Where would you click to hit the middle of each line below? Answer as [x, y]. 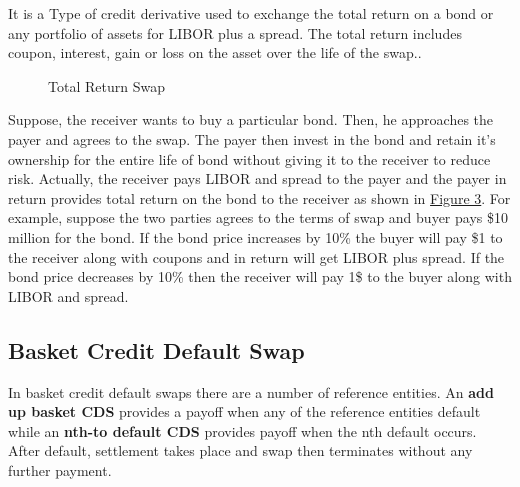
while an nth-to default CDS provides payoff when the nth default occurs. [242, 430]
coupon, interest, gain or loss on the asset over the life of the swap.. [215, 52]
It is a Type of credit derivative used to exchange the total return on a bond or [251, 13]
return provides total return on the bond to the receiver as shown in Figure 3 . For [259, 197]
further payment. [60, 469]
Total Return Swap [106, 85]
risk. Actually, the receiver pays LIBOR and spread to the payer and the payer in [257, 178]
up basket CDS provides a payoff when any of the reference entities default [244, 411]
